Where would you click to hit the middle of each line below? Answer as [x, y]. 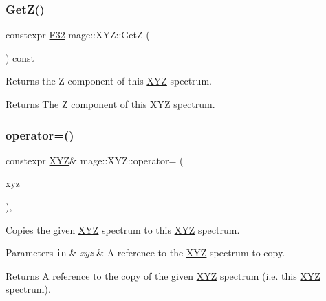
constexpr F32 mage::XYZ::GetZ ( [78, 35]
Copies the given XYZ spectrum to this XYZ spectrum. [123, 229]
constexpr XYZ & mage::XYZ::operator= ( [95, 160]
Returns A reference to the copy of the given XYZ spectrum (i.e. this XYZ [163, 275]
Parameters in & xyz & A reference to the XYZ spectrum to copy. [145, 253]
